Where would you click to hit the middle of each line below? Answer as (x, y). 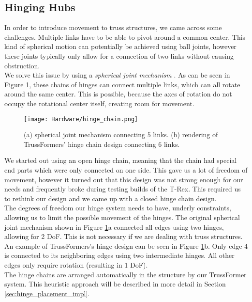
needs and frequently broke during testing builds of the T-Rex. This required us (123, 189)
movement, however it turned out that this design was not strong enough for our (124, 179)
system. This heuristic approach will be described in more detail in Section (115, 284)
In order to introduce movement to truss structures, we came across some (113, 27)
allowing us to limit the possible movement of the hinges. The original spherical (122, 217)
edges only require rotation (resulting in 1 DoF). (76, 264)
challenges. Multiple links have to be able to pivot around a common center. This (125, 37)
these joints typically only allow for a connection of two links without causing (119, 56)
